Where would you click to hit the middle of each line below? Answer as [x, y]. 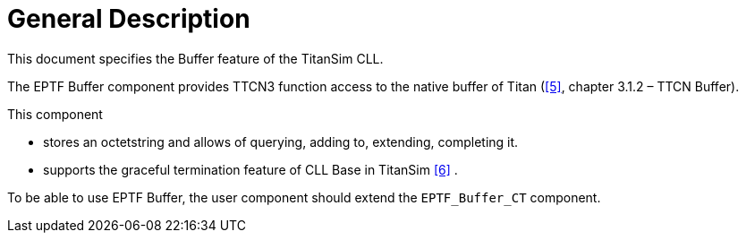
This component [55, 114]
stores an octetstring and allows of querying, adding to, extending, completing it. [281, 141]
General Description [129, 19]
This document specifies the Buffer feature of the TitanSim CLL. [195, 58]
